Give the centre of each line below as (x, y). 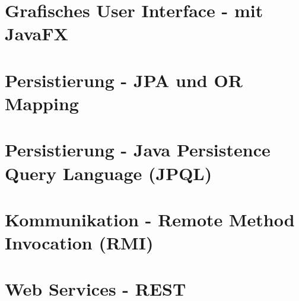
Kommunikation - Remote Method (150, 219)
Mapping (42, 103)
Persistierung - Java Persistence (138, 150)
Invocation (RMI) (79, 243)
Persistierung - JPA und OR (124, 80)
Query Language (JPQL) (109, 173)
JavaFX (36, 33)
